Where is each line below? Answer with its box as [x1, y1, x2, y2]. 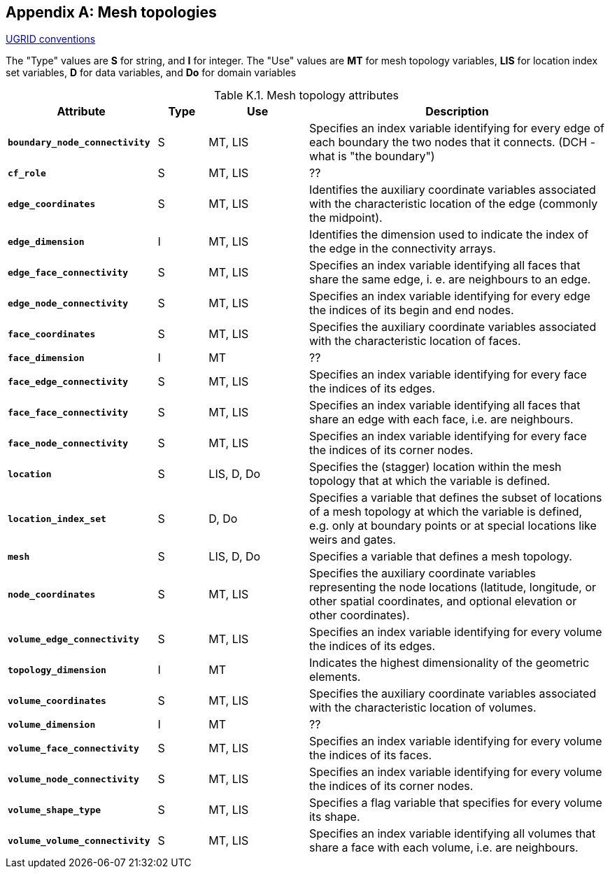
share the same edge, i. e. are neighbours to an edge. [308, 272, 591, 287]
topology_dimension [8, 664, 106, 675]
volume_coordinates [8, 695, 106, 706]
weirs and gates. [308, 533, 396, 547]
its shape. [308, 810, 360, 824]
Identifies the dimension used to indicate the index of [308, 227, 589, 242]
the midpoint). [308, 211, 383, 225]
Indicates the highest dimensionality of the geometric [308, 656, 590, 670]
